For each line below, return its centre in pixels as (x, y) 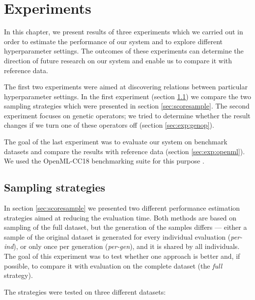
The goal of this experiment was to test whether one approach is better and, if (122, 256)
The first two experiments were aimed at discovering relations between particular (126, 87)
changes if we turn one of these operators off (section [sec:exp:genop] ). (109, 125)
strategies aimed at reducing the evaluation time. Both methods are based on (120, 217)
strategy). (18, 275)
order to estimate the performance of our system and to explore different (113, 41)
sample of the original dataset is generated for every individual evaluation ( (117, 236)
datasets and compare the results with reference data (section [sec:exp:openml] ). (125, 151)
